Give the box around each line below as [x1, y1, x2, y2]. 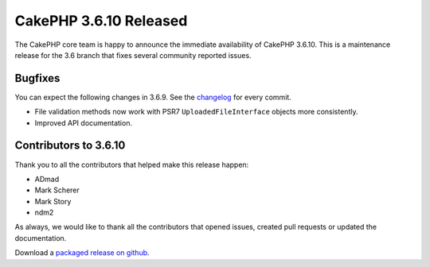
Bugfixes [14, 72, 61, 85]
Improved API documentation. [34, 118, 133, 127]
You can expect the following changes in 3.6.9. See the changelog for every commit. [14, 92, 292, 102]
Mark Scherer [34, 185, 80, 195]
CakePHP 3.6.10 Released [14, 12, 188, 29]
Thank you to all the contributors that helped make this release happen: [14, 160, 249, 169]
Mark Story [34, 196, 72, 206]
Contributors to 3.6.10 [14, 139, 126, 153]
